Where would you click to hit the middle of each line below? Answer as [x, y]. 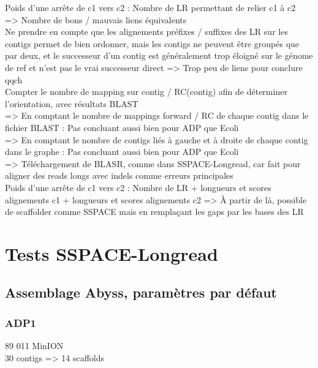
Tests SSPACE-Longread [112, 253]
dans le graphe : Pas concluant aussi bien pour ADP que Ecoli [122, 152]
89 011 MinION [34, 346]
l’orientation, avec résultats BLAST [72, 103]
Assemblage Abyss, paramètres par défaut [141, 292]
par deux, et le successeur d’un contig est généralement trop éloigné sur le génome [159, 55]
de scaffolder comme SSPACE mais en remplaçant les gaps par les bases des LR [154, 212]
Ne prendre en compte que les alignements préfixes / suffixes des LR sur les [146, 32]
